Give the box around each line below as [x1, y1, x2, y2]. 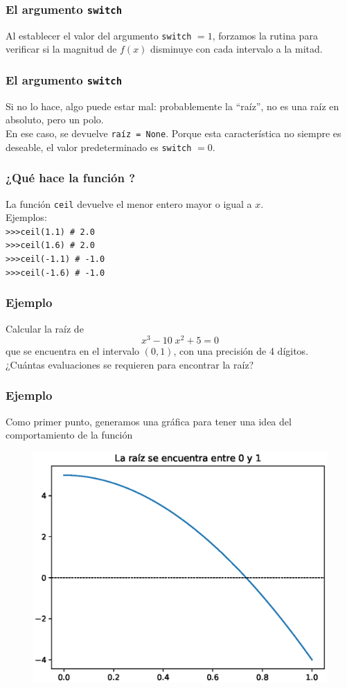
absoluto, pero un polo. [6, 112, 104, 127]
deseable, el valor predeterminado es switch [6, 139, 192, 154]
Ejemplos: [6, 210, 47, 224]
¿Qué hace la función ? [6, 169, 136, 186]
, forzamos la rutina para [212, 28, 318, 42]
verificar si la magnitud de [6, 42, 117, 56]
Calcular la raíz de [6, 321, 84, 335]
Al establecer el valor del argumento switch [6, 28, 192, 42]
